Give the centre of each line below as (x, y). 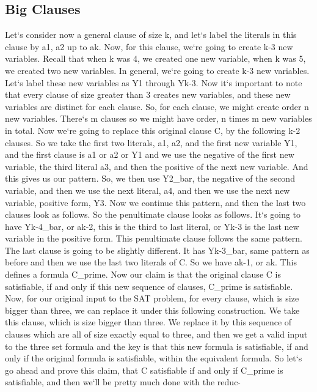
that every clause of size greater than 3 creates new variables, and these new (148, 94)
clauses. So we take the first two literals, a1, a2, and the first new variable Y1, (151, 142)
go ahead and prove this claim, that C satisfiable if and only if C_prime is (144, 370)
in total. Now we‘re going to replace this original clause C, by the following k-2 (153, 130)
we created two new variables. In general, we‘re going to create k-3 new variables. (157, 70)
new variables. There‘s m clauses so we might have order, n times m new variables (158, 118)
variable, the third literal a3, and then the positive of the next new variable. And (157, 166)
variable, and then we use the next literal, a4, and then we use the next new (148, 190)
